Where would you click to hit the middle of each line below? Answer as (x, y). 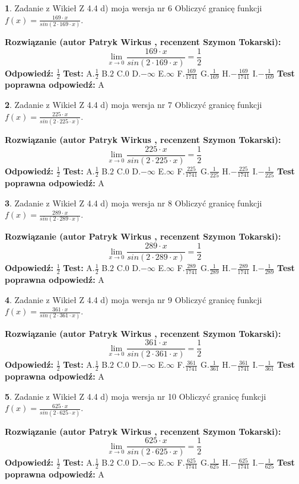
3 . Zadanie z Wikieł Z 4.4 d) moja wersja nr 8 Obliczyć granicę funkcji (133, 203)
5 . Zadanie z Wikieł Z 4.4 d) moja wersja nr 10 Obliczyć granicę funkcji (136, 396)
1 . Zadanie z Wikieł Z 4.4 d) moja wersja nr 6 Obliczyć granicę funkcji (133, 8)
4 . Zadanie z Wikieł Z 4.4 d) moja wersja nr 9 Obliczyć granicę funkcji (133, 299)
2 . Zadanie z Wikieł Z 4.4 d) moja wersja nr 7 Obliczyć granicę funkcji (133, 105)
